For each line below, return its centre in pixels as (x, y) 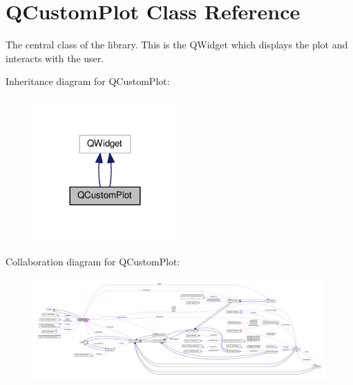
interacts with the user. (55, 58)
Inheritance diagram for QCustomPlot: (88, 81)
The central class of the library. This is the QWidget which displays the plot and (177, 45)
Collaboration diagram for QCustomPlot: (93, 261)
